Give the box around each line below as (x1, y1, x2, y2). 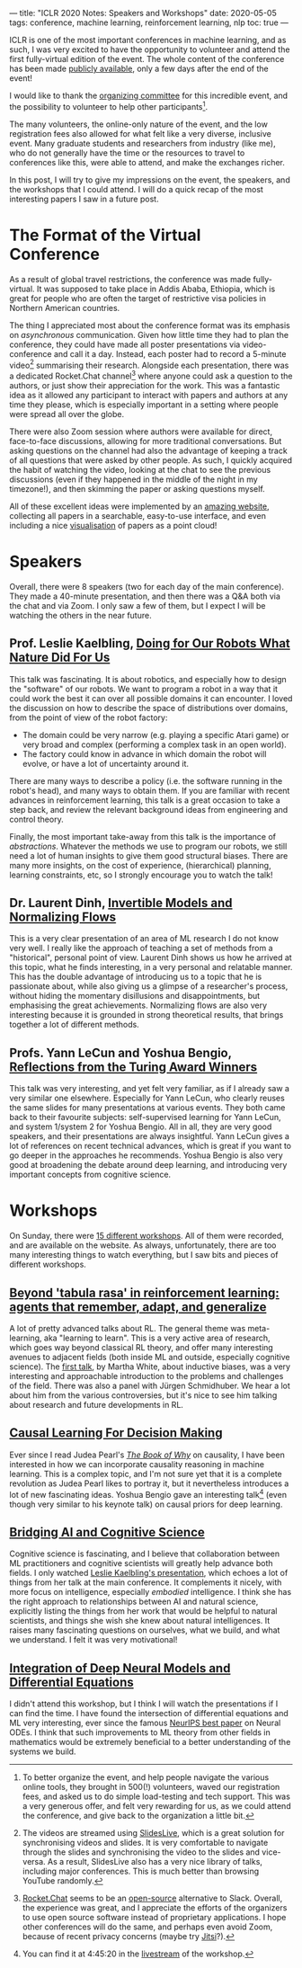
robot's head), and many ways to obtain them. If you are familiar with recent (9, 785, 290, 796)
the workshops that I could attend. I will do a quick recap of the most (9, 183, 263, 194)
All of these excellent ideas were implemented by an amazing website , (9, 501, 270, 512)
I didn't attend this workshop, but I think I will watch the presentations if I (9, 1698, 279, 1709)
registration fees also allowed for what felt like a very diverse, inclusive (9, 128, 271, 138)
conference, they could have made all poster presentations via (9, 339, 241, 350)
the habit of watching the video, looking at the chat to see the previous (9, 464, 271, 475)
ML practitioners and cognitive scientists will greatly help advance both (9, 1558, 273, 1569)
